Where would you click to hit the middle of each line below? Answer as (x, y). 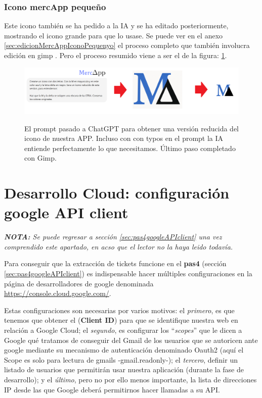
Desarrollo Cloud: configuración (117, 193)
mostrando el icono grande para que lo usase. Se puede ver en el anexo (114, 35)
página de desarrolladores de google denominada (79, 283)
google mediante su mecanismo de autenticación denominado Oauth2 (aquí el (124, 350)
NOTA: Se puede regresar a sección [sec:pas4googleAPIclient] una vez (113, 237)
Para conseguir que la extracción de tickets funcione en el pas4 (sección (115, 263)
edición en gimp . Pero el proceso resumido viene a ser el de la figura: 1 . (116, 55)
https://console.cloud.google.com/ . (58, 293)
